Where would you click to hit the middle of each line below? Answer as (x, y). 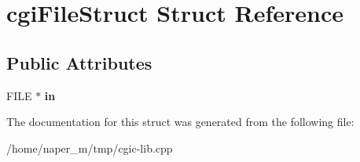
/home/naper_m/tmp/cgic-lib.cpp (90, 148)
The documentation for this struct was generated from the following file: (180, 122)
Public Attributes (79, 62)
